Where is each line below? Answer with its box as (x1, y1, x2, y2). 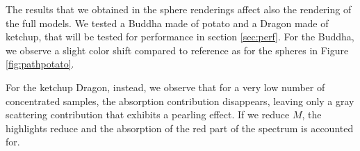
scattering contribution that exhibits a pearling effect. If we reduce (6, 107, 290, 122)
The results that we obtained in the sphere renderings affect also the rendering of (6, 2, 352, 16)
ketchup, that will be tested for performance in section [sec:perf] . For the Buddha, (6, 29, 354, 44)
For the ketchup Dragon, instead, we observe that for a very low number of (6, 79, 325, 94)
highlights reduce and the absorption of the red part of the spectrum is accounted (6, 120, 354, 135)
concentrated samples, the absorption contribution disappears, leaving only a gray (6, 93, 354, 108)
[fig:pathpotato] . (6, 56, 74, 71)
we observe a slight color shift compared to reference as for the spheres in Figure (6, 42, 349, 57)
